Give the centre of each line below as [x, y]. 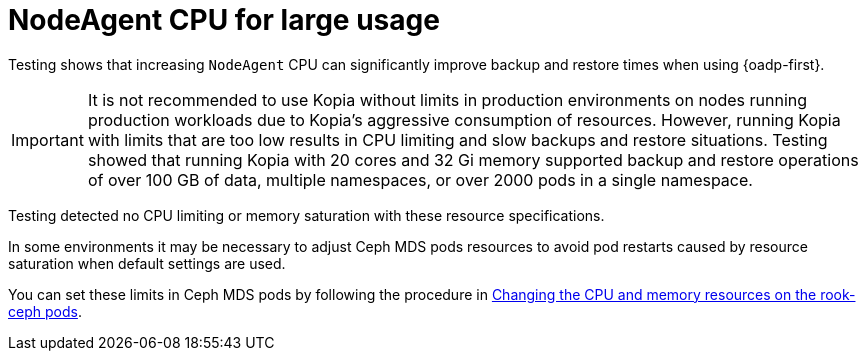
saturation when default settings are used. [147, 263]
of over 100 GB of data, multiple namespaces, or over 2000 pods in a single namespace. [420, 179]
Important [47, 139]
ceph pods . [45, 311]
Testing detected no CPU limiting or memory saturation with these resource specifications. [306, 215]
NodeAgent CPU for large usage [224, 20]
